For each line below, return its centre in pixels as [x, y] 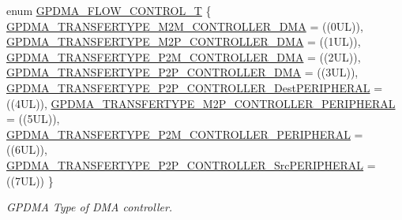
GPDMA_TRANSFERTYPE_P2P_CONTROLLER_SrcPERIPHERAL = [191, 164]
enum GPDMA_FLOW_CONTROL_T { [109, 10]
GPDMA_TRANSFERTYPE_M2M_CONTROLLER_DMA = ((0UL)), [185, 26]
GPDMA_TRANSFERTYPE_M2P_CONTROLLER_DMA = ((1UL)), [184, 41]
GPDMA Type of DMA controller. [90, 207]
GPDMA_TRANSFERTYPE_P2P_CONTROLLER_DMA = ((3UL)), [182, 72]
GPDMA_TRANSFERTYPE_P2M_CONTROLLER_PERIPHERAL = [185, 134]
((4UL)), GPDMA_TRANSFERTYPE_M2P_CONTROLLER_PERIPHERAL [201, 103]
